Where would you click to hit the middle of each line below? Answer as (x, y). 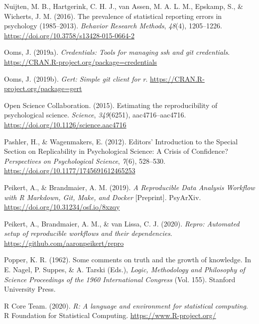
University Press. (30, 289)
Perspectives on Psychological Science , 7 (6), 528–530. (85, 161)
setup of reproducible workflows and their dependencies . (88, 233)
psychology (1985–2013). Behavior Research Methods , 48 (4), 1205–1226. (113, 26)
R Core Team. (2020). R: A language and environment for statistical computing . (126, 305)
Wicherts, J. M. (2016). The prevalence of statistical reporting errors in (113, 16)
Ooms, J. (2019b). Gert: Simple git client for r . (76, 78)
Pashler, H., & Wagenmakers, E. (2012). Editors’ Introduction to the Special (121, 141)
